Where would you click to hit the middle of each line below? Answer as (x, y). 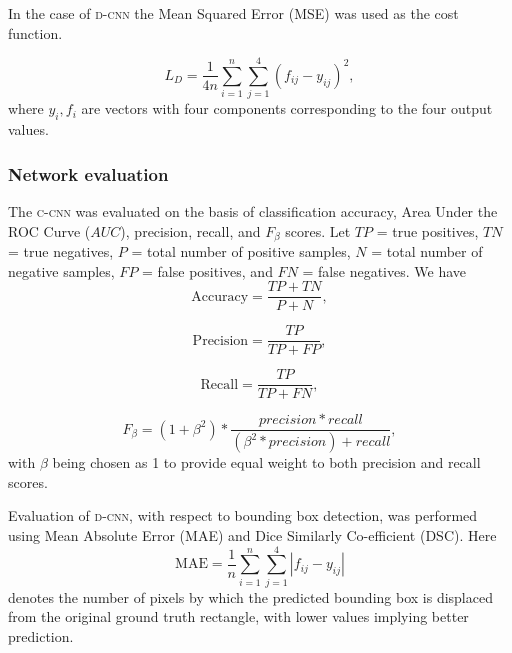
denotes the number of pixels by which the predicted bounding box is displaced (250, 596)
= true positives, (427, 230)
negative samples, (61, 270)
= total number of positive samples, (241, 250)
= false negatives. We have (384, 270)
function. (35, 32)
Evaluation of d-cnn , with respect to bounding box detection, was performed (243, 515)
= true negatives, (61, 250)
